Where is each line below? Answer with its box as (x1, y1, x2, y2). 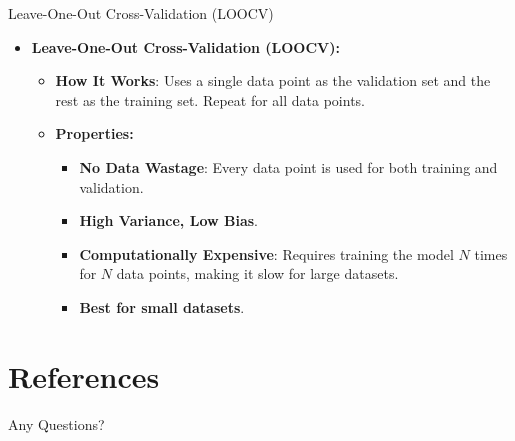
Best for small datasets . (79, 296, 245, 317)
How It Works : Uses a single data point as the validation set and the (55, 70, 491, 91)
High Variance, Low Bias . (79, 210, 258, 231)
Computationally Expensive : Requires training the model (79, 243, 454, 264)
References (8, 355, 160, 396)
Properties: (55, 123, 134, 144)
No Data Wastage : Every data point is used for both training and (79, 156, 498, 177)
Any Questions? (8, 413, 105, 434)
